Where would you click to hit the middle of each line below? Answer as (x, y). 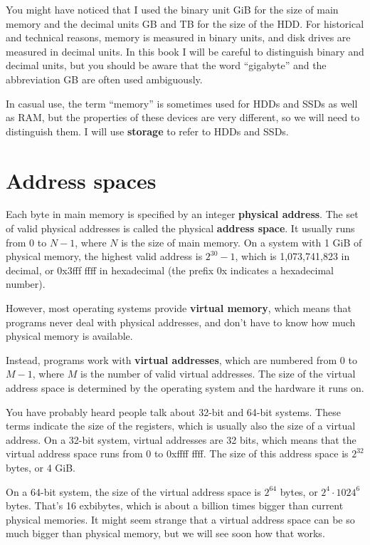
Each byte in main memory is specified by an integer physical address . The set (182, 214)
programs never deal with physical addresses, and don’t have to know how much (181, 322)
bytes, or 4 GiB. (41, 467)
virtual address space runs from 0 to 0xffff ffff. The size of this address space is (177, 453)
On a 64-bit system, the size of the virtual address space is (133, 491)
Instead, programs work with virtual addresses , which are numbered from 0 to (181, 359)
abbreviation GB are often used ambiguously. (104, 79)
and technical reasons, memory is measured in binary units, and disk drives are (178, 37)
